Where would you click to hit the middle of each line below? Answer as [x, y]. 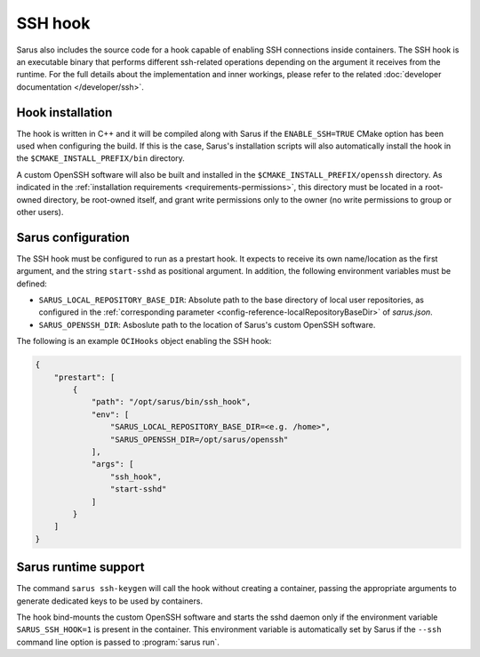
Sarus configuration [73, 237]
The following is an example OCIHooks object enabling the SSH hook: [144, 341]
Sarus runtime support [80, 568]
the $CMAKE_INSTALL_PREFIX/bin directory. [101, 158]
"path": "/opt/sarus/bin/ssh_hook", [171, 402]
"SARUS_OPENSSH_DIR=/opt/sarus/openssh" [199, 439]
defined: [32, 284]
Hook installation [64, 112]
